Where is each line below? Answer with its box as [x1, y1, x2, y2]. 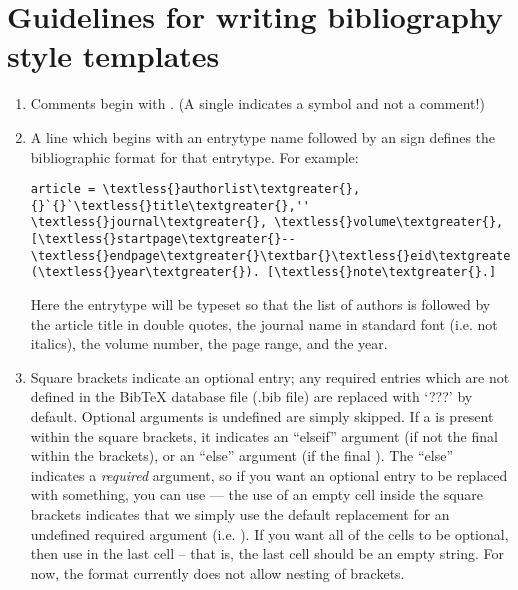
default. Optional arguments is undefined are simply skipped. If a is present [30, 406, 494, 426]
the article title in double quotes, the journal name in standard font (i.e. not [30, 313, 498, 334]
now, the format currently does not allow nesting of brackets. [30, 562, 405, 583]
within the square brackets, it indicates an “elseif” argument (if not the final [30, 425, 498, 446]
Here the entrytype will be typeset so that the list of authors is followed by [30, 294, 491, 315]
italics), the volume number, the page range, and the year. [30, 333, 388, 354]
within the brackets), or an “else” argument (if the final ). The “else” [30, 445, 454, 466]
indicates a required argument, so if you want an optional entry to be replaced [30, 464, 508, 485]
